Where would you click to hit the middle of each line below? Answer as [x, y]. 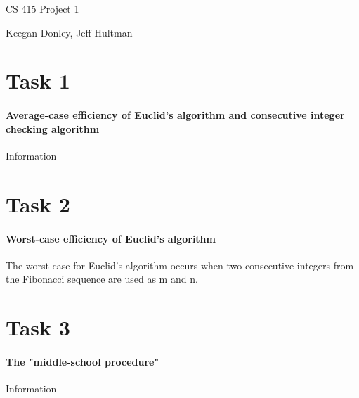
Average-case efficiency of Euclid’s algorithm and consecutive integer [175, 115]
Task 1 [38, 81]
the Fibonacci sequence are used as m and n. [102, 279]
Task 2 [38, 204]
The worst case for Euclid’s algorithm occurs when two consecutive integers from [180, 265]
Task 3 [38, 327]
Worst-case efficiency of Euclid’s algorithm [111, 238]
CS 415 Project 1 [43, 8]
